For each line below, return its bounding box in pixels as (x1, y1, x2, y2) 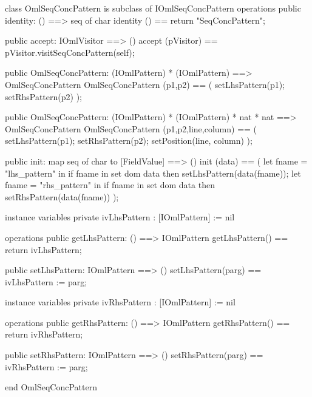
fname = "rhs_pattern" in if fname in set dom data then (5, 178, 215, 191)
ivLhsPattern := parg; (5, 275, 87, 288)
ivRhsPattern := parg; (5, 360, 88, 373)
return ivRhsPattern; (5, 328, 83, 341)
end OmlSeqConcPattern (5, 381, 97, 393)
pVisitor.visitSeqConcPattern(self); (5, 46, 135, 58)
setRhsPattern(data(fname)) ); (5, 190, 119, 203)
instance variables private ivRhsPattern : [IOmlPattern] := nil (5, 296, 236, 308)
